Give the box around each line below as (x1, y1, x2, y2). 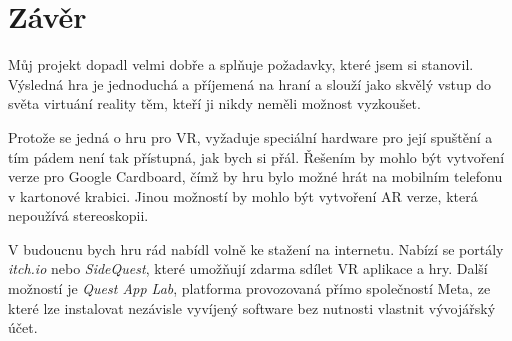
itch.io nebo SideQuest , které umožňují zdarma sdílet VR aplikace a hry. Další (8, 258, 488, 279)
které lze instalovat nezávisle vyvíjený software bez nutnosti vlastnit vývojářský (8, 297, 496, 318)
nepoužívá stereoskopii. (8, 205, 149, 226)
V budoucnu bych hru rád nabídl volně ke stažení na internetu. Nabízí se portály (8, 238, 504, 259)
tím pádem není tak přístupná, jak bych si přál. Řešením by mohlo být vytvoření (8, 146, 505, 167)
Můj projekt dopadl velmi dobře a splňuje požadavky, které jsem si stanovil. (8, 54, 474, 75)
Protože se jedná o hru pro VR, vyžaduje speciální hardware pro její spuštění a (8, 126, 493, 147)
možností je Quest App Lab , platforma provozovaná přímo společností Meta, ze (8, 278, 491, 299)
